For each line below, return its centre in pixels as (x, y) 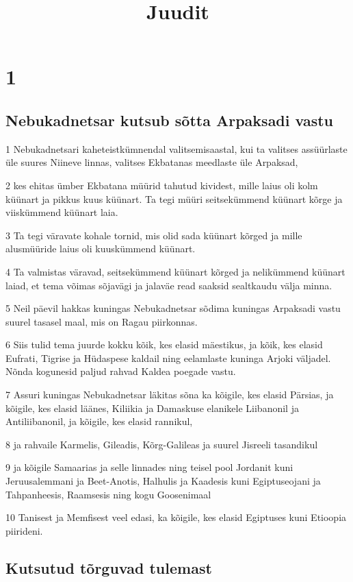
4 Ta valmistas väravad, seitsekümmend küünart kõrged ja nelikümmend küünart (175, 271)
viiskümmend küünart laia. (62, 212)
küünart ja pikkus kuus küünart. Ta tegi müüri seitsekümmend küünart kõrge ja (174, 198)
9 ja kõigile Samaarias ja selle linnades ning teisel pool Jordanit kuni (149, 467)
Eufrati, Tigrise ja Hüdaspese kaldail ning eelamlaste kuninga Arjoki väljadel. (168, 357)
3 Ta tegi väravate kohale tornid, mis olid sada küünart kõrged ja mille (154, 235)
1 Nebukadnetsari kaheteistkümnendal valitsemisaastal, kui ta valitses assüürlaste (176, 148)
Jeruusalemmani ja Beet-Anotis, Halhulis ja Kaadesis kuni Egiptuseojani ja (163, 481)
